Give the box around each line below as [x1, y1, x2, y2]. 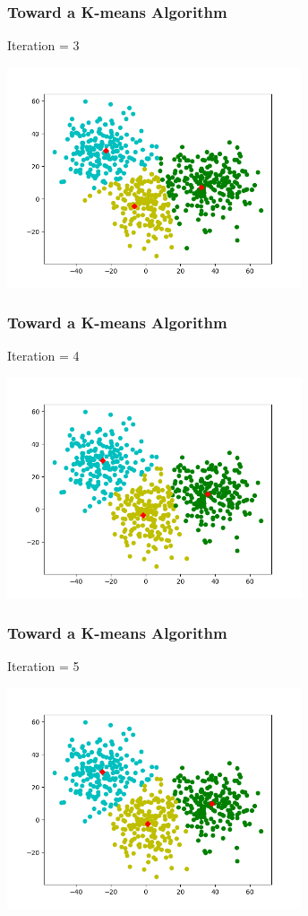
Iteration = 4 [7, 346, 80, 365]
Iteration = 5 [7, 657, 80, 676]
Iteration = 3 [7, 36, 80, 55]
